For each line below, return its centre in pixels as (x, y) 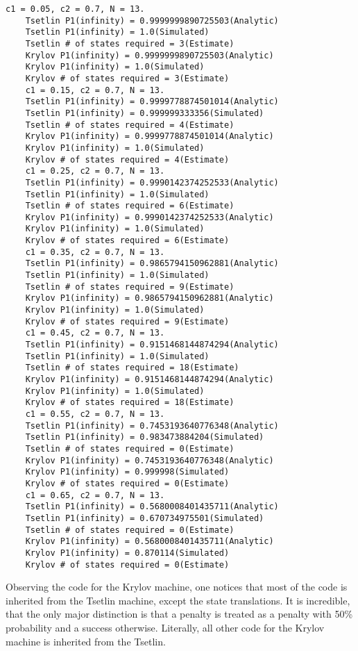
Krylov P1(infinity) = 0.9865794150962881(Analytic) (150, 298)
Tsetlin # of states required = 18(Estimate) (132, 368)
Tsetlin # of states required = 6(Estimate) (130, 206)
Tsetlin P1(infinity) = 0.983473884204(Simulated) (145, 437)
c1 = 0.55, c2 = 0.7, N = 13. (95, 414)
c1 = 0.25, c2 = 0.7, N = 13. (95, 171)
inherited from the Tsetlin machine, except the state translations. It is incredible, (178, 600)
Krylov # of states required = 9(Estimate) (127, 321)
